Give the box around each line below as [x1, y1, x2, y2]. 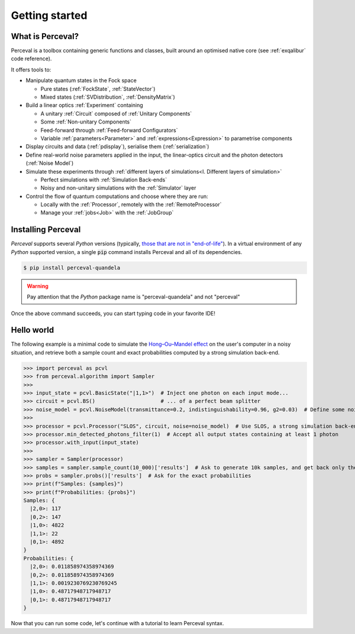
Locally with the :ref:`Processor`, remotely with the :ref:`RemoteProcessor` [40, 201, 222, 208]
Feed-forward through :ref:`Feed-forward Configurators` [40, 126, 178, 134]
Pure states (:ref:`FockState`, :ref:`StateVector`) [40, 85, 156, 92]
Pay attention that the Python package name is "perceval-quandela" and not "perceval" [27, 293, 240, 301]
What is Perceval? [11, 31, 79, 41]
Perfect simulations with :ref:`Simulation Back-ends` [40, 176, 167, 183]
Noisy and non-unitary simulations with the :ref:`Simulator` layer [40, 184, 196, 191]
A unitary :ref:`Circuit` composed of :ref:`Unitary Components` [40, 110, 192, 117]
